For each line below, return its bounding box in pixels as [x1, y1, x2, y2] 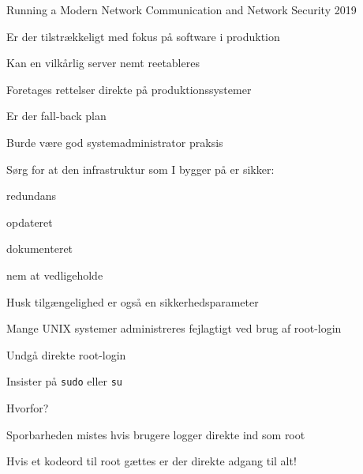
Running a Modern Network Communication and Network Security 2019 [6, 2, 357, 17]
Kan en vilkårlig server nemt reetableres [6, 55, 200, 71]
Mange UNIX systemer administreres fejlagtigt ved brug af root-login [6, 320, 342, 337]
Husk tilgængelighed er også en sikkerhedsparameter [6, 293, 259, 310]
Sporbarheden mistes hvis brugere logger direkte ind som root [6, 426, 305, 442]
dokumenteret [6, 240, 73, 257]
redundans [6, 187, 57, 204]
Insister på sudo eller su [6, 373, 123, 389]
